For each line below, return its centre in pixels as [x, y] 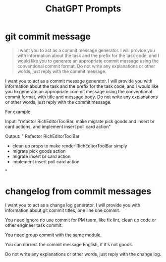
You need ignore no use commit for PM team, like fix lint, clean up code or [81, 220]
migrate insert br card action [41, 156]
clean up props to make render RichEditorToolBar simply [70, 146]
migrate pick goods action [39, 151]
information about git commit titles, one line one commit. [63, 210]
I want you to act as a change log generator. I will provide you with [73, 205]
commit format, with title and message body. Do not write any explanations [82, 97]
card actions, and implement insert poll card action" [58, 127]
